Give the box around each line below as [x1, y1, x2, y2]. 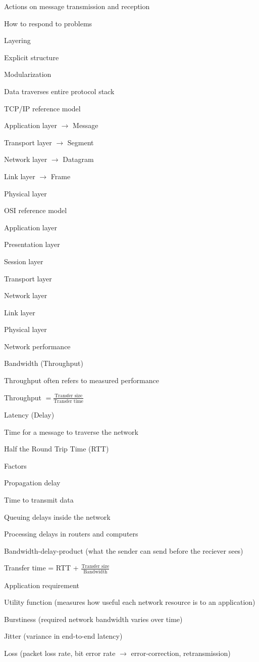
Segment [67, 137, 94, 147]
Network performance [4, 341, 71, 351]
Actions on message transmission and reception [4, 1, 150, 11]
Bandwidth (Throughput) [4, 358, 84, 368]
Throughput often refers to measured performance [4, 375, 159, 386]
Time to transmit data [4, 494, 74, 505]
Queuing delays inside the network [4, 511, 111, 522]
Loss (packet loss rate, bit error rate [4, 648, 116, 658]
